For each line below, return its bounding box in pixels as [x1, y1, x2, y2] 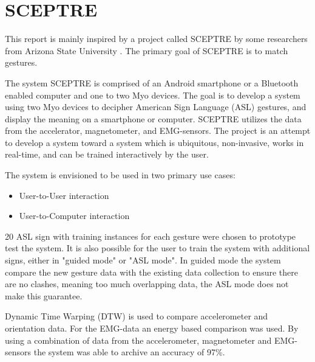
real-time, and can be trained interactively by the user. [5, 148, 209, 161]
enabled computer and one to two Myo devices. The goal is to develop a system [5, 88, 300, 101]
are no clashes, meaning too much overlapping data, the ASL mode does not [5, 277, 289, 290]
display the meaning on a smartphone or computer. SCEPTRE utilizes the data [5, 112, 302, 125]
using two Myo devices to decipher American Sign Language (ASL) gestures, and [5, 100, 307, 113]
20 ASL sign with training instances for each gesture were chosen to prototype [5, 229, 296, 242]
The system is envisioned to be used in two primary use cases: [5, 169, 235, 181]
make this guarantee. [5, 289, 83, 302]
